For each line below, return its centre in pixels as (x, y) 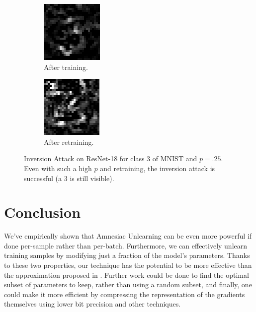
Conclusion (43, 212)
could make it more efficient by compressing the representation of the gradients (125, 294)
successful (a (43, 178)
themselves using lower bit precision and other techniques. (92, 304)
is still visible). (92, 178)
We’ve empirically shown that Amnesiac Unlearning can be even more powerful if (128, 236)
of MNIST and (175, 158)
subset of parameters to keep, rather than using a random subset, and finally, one (128, 284)
